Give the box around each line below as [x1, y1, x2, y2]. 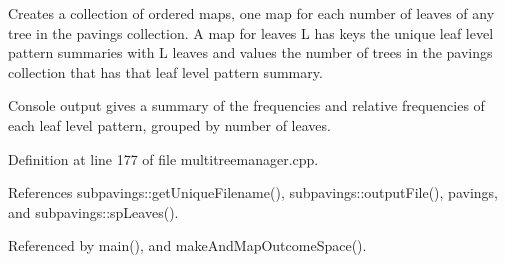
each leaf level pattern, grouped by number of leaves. [8, 114, 331, 135]
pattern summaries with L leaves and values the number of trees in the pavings [8, 42, 493, 63]
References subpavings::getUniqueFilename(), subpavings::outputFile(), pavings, [8, 182, 498, 203]
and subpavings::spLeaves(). [8, 201, 179, 222]
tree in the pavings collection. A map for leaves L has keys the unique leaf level [8, 22, 494, 43]
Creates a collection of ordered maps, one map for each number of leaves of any [8, 3, 495, 23]
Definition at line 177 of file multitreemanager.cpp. [8, 148, 319, 169]
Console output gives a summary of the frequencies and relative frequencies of [8, 95, 485, 116]
